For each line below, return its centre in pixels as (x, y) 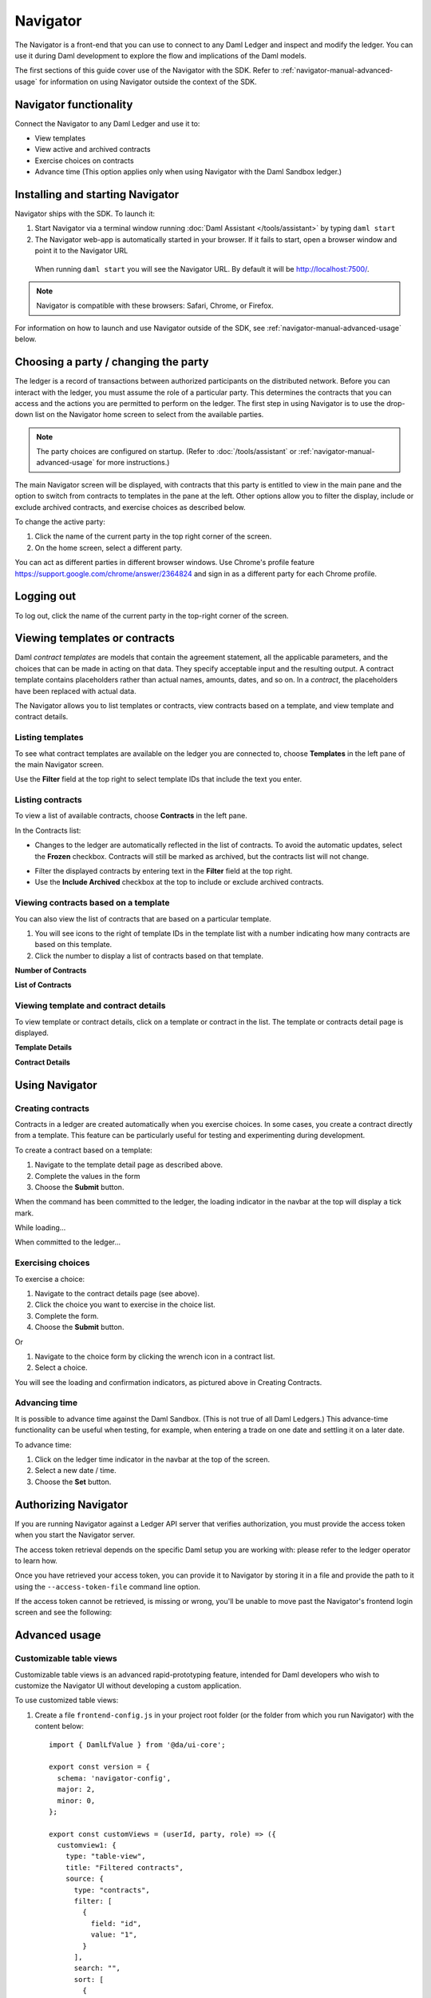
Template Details (43, 1048)
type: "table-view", (105, 1857)
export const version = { (100, 1767)
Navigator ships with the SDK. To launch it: (85, 214)
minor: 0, (76, 1801)
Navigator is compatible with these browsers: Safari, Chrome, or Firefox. (155, 306)
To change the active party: (60, 522)
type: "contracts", (112, 1890)
